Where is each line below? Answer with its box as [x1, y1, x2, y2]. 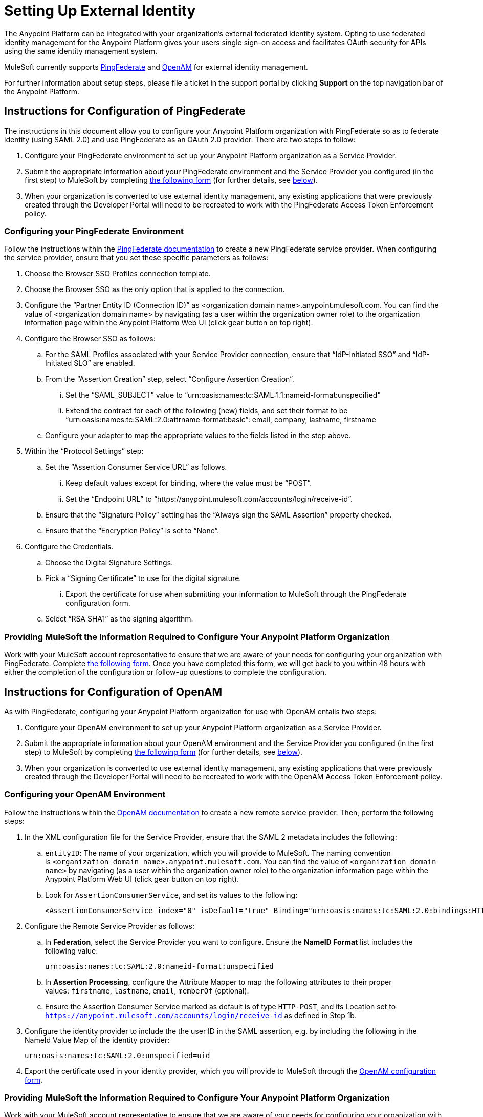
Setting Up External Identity [4, 2, 196, 19]
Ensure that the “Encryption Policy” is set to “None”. [45, 526, 219, 535]
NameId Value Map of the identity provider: [25, 1035, 170, 1044]
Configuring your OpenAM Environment [4, 789, 166, 800]
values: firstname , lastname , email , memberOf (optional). [45, 986, 249, 995]
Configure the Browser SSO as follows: [25, 334, 156, 343]
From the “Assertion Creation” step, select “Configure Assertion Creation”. [45, 375, 294, 384]
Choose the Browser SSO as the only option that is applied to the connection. [25, 285, 285, 294]
